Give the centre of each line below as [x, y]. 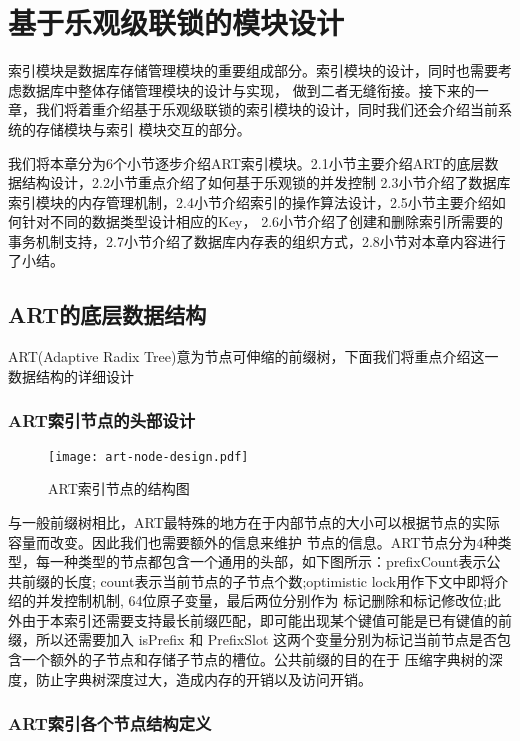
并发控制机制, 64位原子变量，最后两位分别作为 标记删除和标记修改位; [261, 600]
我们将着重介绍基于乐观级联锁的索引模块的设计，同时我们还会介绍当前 [266, 109]
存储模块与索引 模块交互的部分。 [143, 128]
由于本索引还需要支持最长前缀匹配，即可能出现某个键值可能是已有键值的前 [266, 619]
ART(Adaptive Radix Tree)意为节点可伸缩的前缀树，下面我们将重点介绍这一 [253, 356]
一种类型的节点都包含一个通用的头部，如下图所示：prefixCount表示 [268, 561]
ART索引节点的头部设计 [102, 420]
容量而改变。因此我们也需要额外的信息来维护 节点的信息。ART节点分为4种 [253, 541]
